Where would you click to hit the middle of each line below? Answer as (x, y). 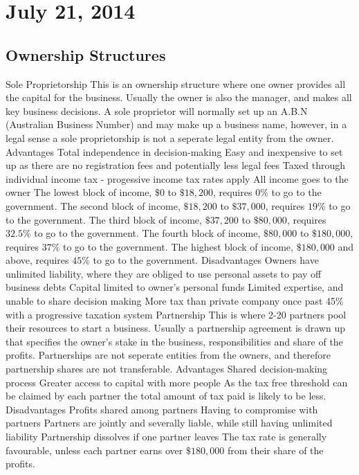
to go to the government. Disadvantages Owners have (206, 260)
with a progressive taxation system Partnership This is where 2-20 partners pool (176, 314)
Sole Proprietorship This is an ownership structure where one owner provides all (176, 83)
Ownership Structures (86, 54)
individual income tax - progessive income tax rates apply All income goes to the (177, 178)
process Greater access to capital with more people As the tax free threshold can (177, 382)
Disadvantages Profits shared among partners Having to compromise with (162, 409)
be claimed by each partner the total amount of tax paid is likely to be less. (166, 396)
